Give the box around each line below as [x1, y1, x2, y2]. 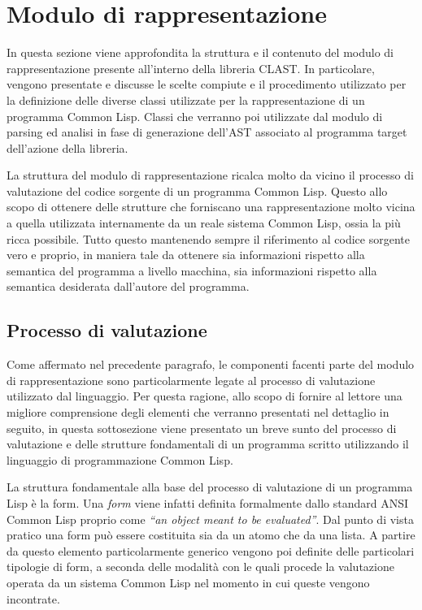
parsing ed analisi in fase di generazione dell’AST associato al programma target [7, 123, 407, 141]
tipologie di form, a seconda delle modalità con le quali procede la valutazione [7, 558, 394, 575]
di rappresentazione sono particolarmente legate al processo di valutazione [7, 371, 376, 388]
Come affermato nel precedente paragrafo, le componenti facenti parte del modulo [7, 356, 415, 373]
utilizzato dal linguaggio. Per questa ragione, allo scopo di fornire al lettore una [7, 387, 402, 405]
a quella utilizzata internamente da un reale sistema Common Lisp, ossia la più [7, 214, 401, 231]
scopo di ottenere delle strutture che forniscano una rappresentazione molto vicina [7, 198, 415, 215]
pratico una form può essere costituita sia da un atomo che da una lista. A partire [7, 526, 415, 543]
